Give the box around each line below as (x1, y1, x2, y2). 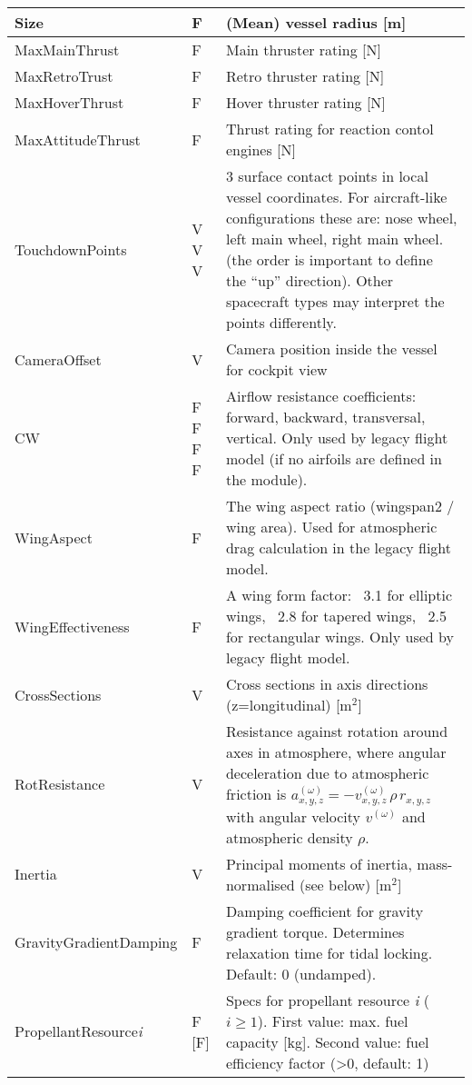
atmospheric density (225, 826, 353, 848)
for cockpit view (225, 359, 328, 380)
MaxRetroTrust (15, 65, 113, 86)
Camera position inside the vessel (225, 338, 438, 359)
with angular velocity (225, 805, 361, 827)
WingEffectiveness (15, 615, 130, 637)
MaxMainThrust (15, 39, 120, 60)
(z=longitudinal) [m (225, 694, 352, 715)
